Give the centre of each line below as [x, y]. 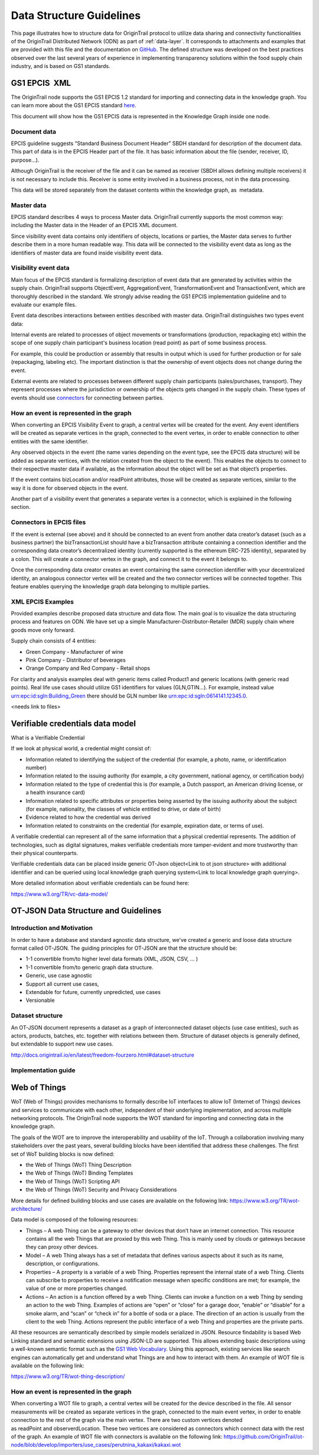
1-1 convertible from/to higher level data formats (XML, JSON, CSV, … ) [112, 959]
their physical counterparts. [45, 853]
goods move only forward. [43, 630]
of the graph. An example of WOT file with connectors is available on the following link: [117, 1437]
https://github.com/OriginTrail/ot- [264, 1437]
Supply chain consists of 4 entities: [54, 641]
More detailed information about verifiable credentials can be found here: [100, 883]
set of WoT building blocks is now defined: [63, 1154]
